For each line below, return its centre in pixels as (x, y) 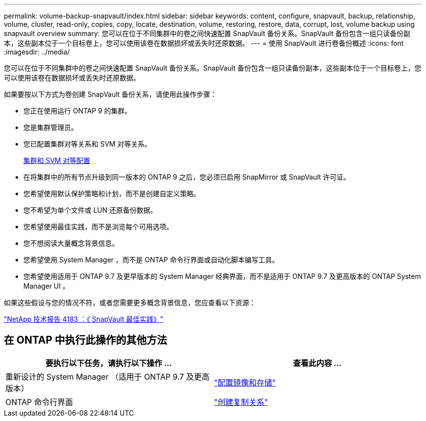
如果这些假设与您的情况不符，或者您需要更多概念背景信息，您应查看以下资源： (130, 302)
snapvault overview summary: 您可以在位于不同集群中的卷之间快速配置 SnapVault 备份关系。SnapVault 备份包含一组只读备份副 (207, 33)
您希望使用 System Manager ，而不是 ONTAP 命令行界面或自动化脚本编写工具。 (151, 260)
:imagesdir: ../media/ (37, 52)
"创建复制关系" (241, 402)
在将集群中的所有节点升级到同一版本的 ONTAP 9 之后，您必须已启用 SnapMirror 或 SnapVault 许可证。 (187, 177)
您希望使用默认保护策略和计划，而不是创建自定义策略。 (112, 193)
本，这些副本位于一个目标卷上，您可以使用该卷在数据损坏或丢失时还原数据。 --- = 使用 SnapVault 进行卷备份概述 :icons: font (204, 43)
